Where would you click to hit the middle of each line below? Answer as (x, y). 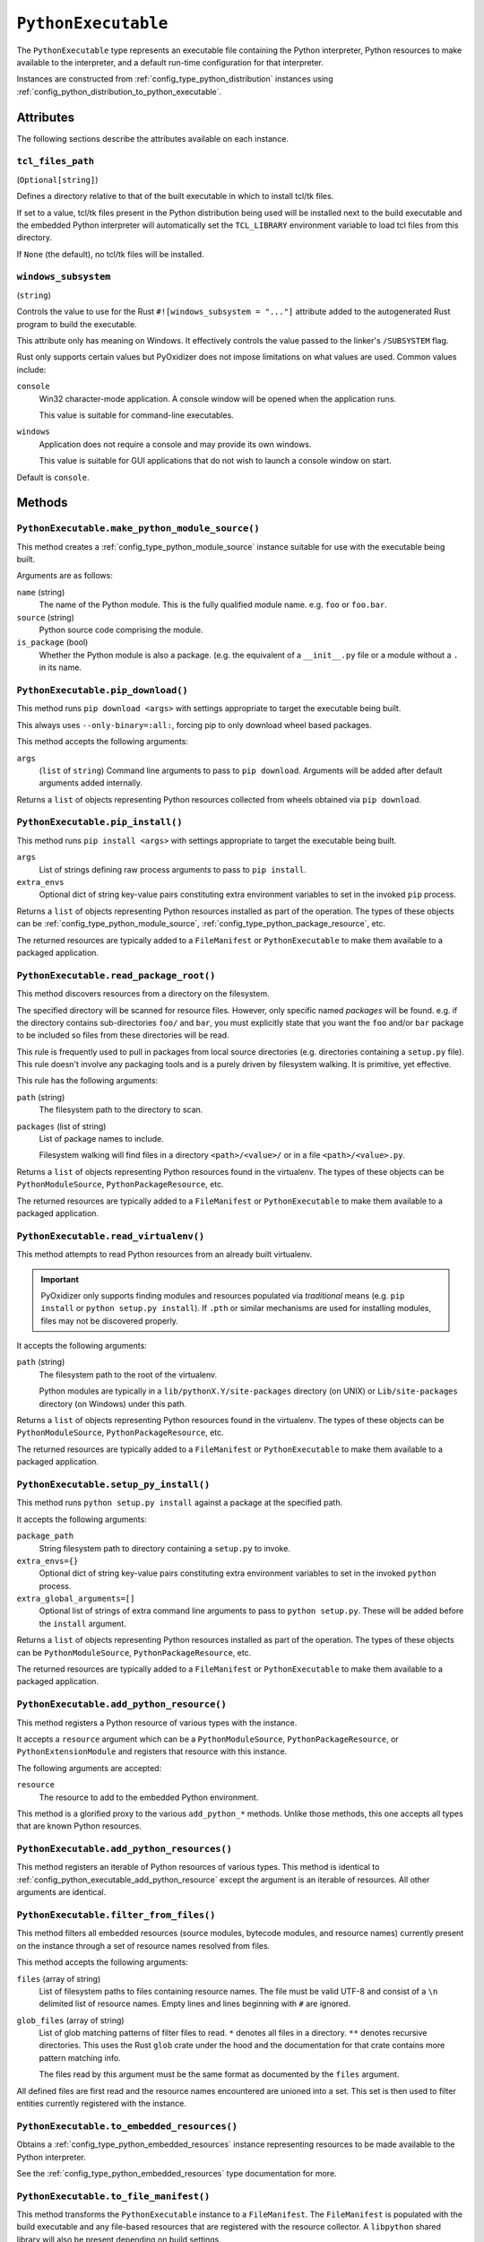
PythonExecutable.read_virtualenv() (111, 1236)
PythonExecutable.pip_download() (102, 690)
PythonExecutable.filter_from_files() (116, 1915)
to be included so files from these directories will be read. (123, 1035)
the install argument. (82, 1623)
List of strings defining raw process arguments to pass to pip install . (173, 869)
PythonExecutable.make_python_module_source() (138, 529)
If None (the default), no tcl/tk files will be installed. (111, 254)
